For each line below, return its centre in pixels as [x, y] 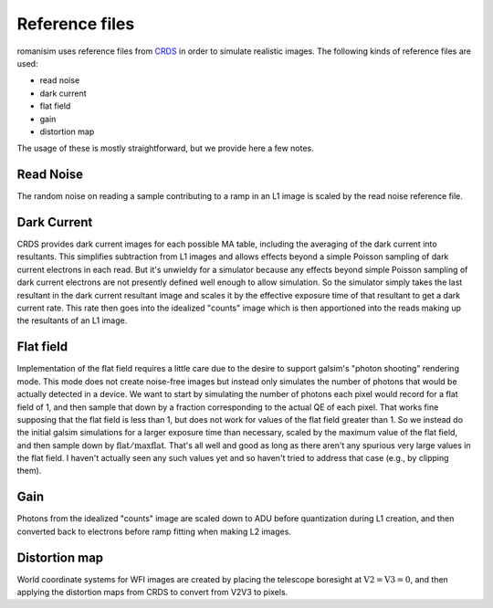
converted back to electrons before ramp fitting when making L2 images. [154, 531]
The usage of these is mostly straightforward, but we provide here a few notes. [165, 148]
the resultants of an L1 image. [72, 320]
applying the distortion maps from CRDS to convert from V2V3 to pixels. [152, 592]
